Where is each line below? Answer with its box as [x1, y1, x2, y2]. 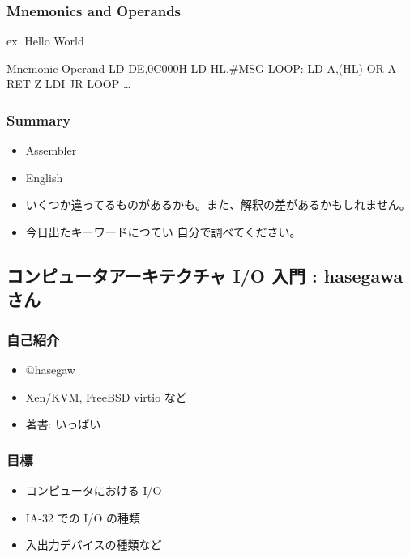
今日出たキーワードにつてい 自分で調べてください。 [25, 224, 301, 240]
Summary [6, 109, 71, 130]
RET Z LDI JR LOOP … [6, 75, 131, 92]
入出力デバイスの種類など [25, 536, 162, 553]
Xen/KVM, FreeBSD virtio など [25, 388, 187, 405]
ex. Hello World [6, 32, 84, 49]
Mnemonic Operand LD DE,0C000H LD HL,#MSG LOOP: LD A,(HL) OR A [6, 59, 397, 76]
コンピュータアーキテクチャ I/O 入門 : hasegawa [6, 262, 404, 288]
